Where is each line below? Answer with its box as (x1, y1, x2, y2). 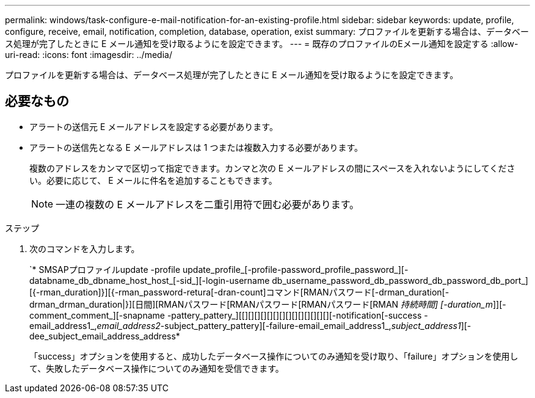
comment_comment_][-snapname (29, 309, 165, 320)
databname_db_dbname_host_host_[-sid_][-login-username (29, 275, 270, 286)
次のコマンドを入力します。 (29, 243, 140, 254)
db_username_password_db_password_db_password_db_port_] (272, 275, 528, 286)
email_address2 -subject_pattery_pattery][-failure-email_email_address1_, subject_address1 (96, 320, 461, 331)
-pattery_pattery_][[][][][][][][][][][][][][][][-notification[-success (167, 309, 422, 320)
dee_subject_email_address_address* (29, 330, 180, 341)
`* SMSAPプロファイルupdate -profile (29, 264, 181, 275)
